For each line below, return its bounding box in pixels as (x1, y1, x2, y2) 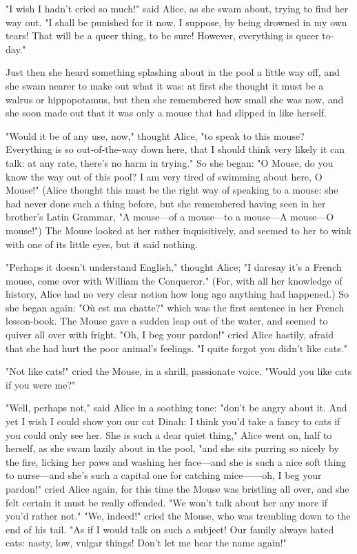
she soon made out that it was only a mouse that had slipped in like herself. (6, 105, 327, 120)
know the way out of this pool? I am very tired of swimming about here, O (6, 169, 323, 183)
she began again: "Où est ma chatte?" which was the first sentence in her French (6, 300, 345, 314)
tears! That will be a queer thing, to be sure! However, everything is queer (6, 28, 319, 43)
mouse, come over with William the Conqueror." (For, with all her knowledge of (6, 273, 343, 287)
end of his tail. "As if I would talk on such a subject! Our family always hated (6, 522, 334, 536)
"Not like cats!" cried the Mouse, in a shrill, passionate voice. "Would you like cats (6, 364, 352, 378)
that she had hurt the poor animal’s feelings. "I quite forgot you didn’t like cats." (6, 340, 347, 355)
